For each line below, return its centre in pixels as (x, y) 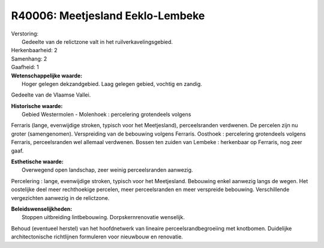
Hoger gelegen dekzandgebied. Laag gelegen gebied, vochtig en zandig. (112, 83)
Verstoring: (25, 34)
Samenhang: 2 (29, 59)
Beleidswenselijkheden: (42, 209)
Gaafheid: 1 (25, 67)
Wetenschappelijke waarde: (47, 76)
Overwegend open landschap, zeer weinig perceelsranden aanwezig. (107, 170)
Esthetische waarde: (37, 162)
